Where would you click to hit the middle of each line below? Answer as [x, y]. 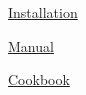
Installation [43, 12]
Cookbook [39, 79]
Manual [31, 45]
